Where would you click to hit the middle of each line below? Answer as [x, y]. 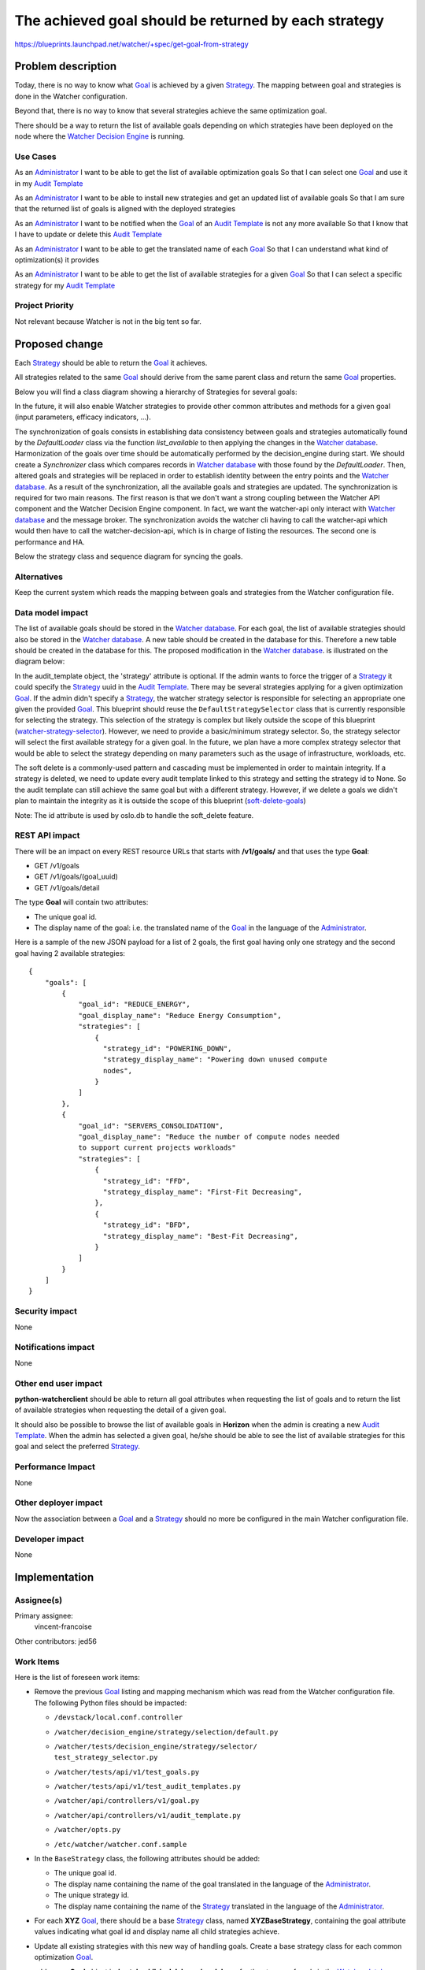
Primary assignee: [44, 1616]
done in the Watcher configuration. [71, 96]
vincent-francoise [63, 1626]
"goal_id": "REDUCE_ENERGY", [134, 1004]
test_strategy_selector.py [106, 1758]
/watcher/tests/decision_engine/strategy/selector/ [156, 1746]
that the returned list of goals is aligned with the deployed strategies [125, 209]
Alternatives [39, 577]
